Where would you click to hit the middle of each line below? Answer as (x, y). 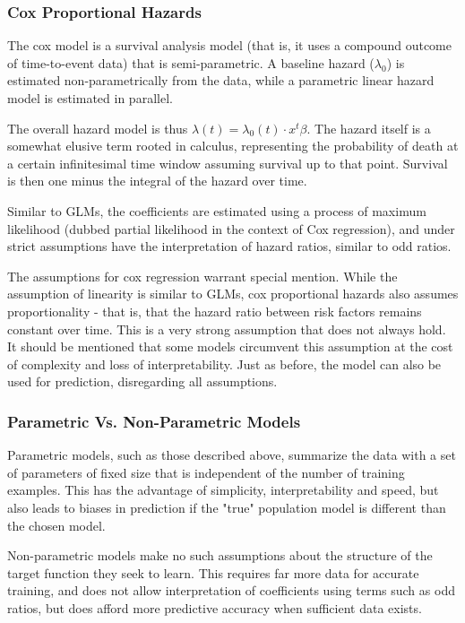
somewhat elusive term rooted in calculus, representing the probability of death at (233, 146)
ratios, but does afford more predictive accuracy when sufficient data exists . (215, 607)
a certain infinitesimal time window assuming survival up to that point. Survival (228, 163)
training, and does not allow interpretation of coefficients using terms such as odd (231, 590)
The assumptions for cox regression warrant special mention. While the (202, 276)
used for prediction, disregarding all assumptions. (142, 381)
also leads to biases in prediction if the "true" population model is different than (227, 507)
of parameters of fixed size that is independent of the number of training (206, 472)
